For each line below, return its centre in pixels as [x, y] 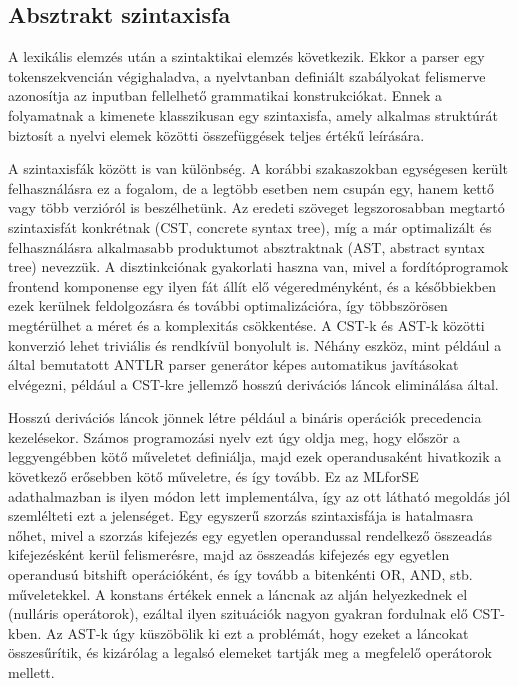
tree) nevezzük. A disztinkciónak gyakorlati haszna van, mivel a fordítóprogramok [258, 266]
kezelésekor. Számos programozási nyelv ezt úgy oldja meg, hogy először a [234, 436]
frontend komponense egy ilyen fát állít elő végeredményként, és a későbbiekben [252, 285]
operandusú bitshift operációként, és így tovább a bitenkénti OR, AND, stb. [240, 574]
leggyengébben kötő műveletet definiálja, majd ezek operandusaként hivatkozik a [255, 456]
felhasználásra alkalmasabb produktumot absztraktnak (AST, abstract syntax [246, 246]
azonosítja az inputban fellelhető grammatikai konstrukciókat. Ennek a [225, 95]
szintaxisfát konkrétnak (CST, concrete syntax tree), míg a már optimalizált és [250, 226]
